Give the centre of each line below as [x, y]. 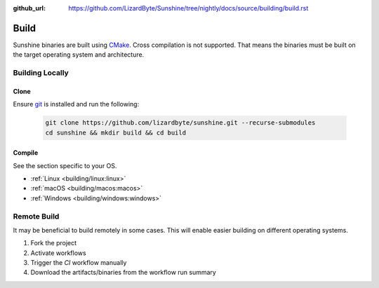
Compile [26, 153]
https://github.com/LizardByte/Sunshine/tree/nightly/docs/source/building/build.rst [188, 8]
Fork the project [54, 243]
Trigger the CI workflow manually [79, 263]
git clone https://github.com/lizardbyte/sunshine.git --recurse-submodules [180, 123]
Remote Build [36, 216]
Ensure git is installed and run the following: [76, 104]
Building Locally [41, 73]
